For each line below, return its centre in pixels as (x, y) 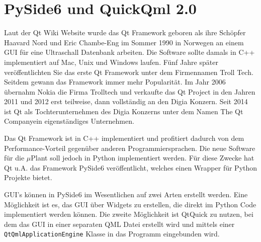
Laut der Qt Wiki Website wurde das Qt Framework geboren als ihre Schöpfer (125, 32)
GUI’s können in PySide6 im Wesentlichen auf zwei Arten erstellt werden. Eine (126, 194)
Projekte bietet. (28, 177)
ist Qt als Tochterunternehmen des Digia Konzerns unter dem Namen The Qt (124, 111)
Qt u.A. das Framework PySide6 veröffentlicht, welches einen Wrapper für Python (131, 167)
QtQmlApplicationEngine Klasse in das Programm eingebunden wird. (112, 234)
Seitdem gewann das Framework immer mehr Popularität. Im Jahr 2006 (115, 82)
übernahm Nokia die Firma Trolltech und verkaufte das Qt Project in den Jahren (130, 91)
